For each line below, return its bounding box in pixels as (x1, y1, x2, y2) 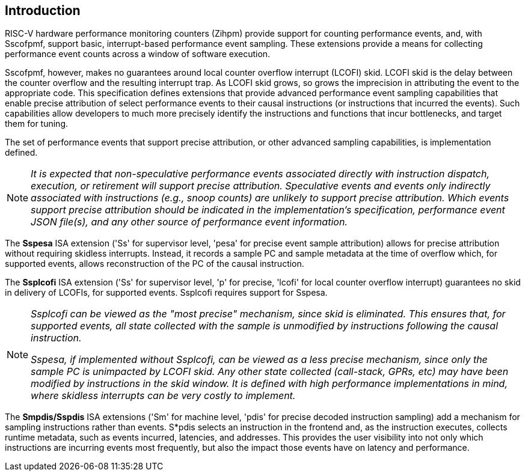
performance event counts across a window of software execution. (5, 49, 271, 59)
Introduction (5, 3, 81, 18)
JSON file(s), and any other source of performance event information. (31, 216, 348, 228)
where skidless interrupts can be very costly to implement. (31, 389, 296, 402)
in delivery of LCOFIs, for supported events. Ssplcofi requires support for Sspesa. (5, 287, 328, 298)
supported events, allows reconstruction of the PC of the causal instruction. (5, 258, 304, 269)
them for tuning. (5, 118, 69, 129)
